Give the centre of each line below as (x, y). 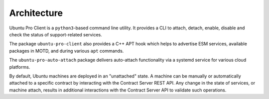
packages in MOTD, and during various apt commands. (67, 51)
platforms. (20, 67)
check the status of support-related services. (56, 34)
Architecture (36, 13)
